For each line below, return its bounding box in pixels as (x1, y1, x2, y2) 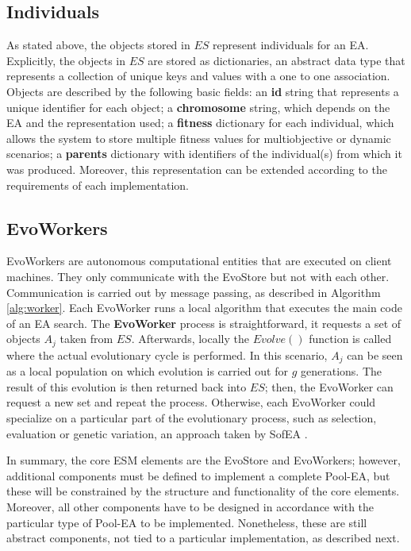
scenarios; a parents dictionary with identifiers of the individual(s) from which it (6, 145, 402, 162)
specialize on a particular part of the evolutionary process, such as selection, (6, 410, 377, 426)
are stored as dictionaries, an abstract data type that (148, 52, 405, 68)
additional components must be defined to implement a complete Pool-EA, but (6, 467, 390, 484)
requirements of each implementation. (6, 176, 189, 193)
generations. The (300, 363, 382, 380)
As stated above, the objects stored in (6, 37, 190, 53)
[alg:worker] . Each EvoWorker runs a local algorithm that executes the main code (6, 299, 402, 316)
